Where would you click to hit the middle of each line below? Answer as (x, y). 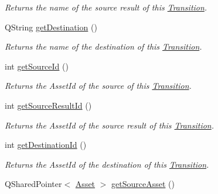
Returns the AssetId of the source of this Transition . (98, 86)
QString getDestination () (51, 27)
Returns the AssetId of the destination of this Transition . (107, 164)
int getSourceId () (37, 66)
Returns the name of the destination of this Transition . (103, 46)
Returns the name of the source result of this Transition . (106, 7)
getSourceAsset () (143, 184)
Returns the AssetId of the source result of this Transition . (110, 125)
